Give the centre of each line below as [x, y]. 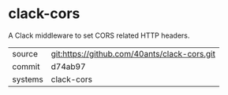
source [25, 53]
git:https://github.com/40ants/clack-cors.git [133, 53]
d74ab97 [68, 66]
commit [26, 66]
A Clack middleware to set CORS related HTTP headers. [99, 35]
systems [28, 79]
